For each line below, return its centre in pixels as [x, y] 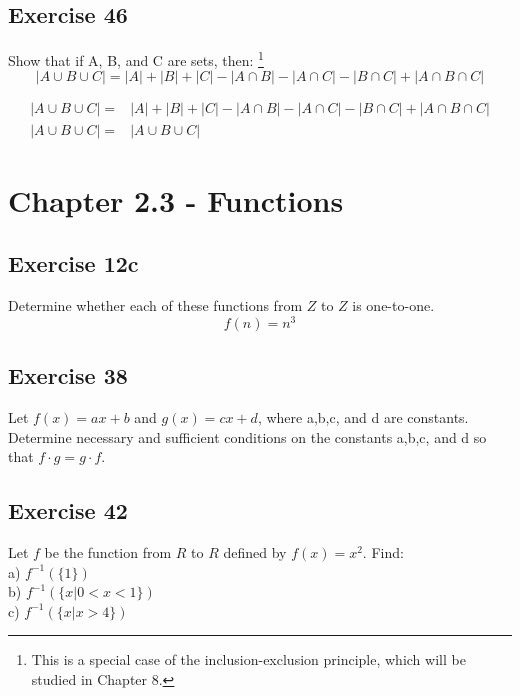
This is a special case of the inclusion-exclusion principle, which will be [248, 659]
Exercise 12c [73, 263]
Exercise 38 [68, 375]
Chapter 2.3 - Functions [176, 199]
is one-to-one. [393, 305]
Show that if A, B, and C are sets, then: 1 [136, 58]
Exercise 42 [68, 510]
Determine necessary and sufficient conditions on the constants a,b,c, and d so [247, 436]
